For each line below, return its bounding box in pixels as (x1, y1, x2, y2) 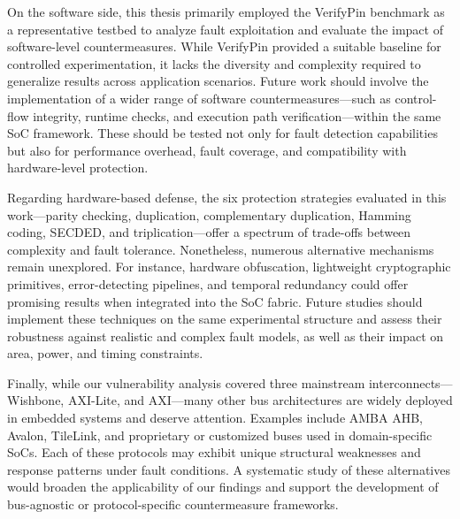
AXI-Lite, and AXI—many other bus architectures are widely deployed (67, 391, 453, 409)
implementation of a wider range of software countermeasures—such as (7, 88, 391, 107)
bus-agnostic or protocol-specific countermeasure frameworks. (7, 495, 339, 514)
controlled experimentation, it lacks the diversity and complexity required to (7, 54, 421, 73)
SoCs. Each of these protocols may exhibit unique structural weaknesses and (7, 443, 421, 462)
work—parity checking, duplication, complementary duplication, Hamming (7, 205, 411, 224)
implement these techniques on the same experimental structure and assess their (7, 309, 442, 328)
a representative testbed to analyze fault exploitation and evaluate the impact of (7, 19, 443, 38)
